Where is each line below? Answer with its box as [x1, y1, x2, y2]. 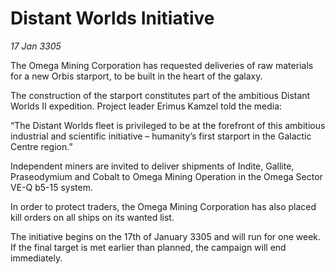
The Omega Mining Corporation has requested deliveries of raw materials [10, 59, 314, 71]
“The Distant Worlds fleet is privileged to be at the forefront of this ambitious [10, 119, 326, 131]
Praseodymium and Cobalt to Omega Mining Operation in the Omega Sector [10, 170, 323, 182]
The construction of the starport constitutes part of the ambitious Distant [10, 89, 311, 101]
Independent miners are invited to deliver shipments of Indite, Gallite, [10, 160, 295, 172]
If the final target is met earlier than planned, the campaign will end [10, 241, 287, 253]
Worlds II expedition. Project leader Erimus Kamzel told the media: [10, 100, 283, 112]
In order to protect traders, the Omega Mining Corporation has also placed [10, 200, 317, 212]
